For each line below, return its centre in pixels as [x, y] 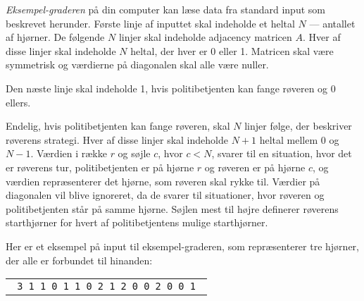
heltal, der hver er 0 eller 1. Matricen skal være [232, 50]
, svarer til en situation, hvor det [282, 153]
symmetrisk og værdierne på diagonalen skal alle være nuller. [137, 64]
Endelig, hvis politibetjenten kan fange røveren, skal [118, 126]
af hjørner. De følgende [55, 37]
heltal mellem [289, 139]
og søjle [134, 153]
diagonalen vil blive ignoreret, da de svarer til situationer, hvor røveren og [165, 195]
